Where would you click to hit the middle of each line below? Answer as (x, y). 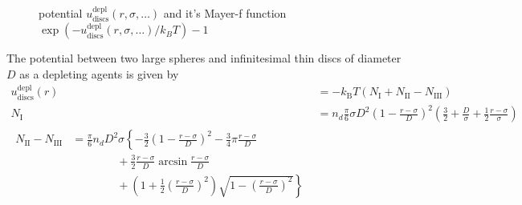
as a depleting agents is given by (99, 74)
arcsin (173, 161)
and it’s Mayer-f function (225, 13)
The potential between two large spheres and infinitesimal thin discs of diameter (204, 58)
